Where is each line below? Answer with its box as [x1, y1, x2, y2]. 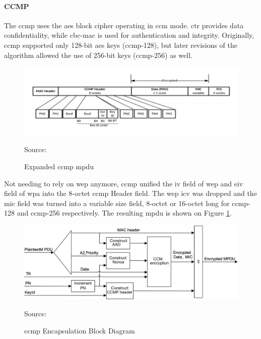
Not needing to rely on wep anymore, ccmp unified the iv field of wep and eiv [4, 178, 243, 188]
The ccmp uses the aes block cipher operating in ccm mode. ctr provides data [4, 20, 244, 30]
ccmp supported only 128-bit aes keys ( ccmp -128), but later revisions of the [4, 39, 237, 50]
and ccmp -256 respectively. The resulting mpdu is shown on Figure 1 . [17, 208, 232, 218]
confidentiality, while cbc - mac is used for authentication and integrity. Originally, [4, 30, 254, 40]
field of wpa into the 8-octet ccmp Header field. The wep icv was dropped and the [4, 188, 257, 198]
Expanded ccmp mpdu [24, 161, 94, 172]
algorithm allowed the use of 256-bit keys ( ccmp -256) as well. [4, 49, 192, 60]
